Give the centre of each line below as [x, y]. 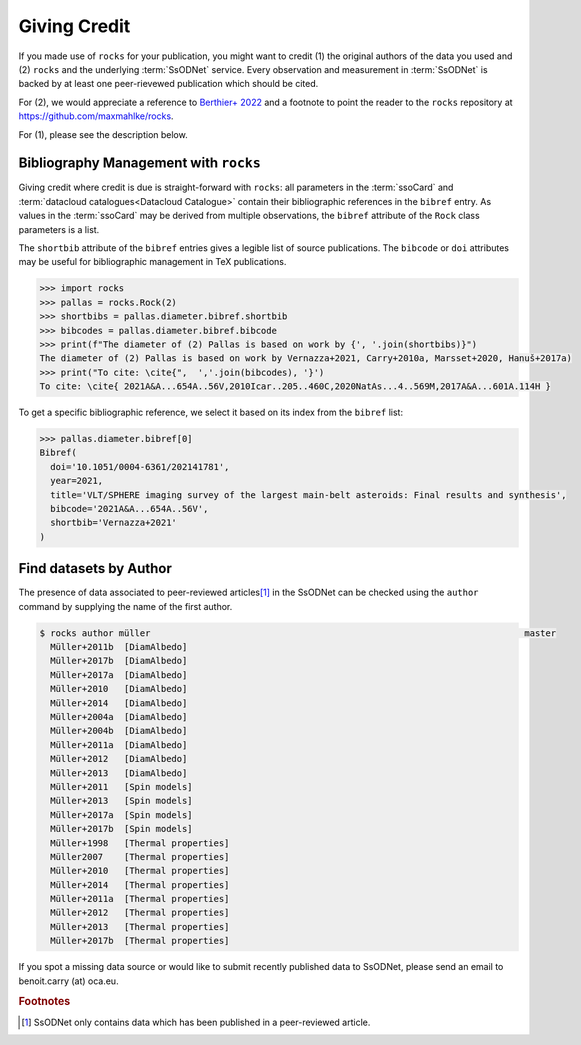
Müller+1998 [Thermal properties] [140, 843]
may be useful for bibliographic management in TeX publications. [152, 262]
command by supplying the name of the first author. [125, 606]
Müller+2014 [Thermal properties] [140, 884]
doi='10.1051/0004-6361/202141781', [140, 466]
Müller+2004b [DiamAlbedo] [119, 731]
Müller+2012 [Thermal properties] [140, 913]
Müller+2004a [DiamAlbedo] [119, 716]
